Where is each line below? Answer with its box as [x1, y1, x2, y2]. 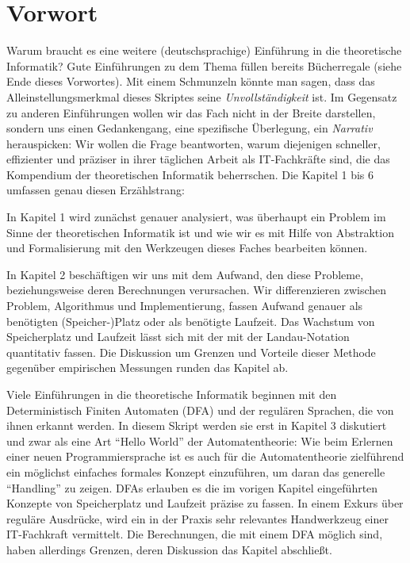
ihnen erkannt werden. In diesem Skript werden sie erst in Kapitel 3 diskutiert [6, 417, 387, 434]
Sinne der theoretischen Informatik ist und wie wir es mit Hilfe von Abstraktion [6, 224, 394, 240]
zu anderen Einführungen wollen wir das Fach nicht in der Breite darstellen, [6, 104, 376, 121]
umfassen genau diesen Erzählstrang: [6, 182, 185, 198]
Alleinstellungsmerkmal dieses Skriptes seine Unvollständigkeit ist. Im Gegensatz [6, 88, 397, 105]
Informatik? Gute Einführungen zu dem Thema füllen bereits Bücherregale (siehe [6, 57, 402, 74]
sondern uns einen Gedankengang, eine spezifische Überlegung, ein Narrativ [6, 120, 373, 136]
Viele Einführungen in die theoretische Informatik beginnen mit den [6, 386, 337, 402]
